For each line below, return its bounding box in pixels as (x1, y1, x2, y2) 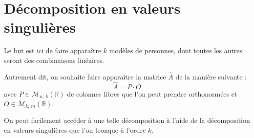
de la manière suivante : (175, 71, 247, 81)
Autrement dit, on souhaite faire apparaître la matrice (4, 71, 166, 81)
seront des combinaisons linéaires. (4, 55, 105, 65)
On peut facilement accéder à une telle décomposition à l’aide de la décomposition (4, 115, 250, 125)
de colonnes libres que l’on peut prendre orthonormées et (67, 88, 237, 99)
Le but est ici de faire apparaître (4, 45, 102, 56)
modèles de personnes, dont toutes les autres (109, 45, 243, 56)
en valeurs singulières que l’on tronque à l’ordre (4, 125, 146, 135)
